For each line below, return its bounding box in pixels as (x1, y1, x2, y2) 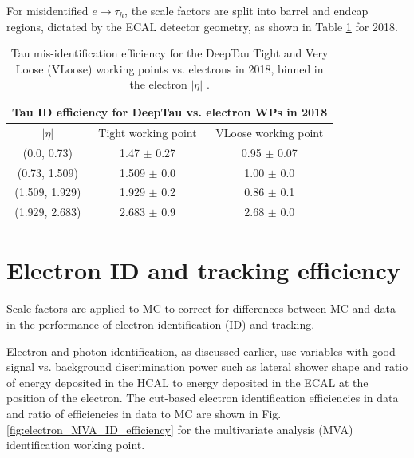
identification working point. (6, 436, 145, 453)
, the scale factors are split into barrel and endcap (124, 2, 369, 18)
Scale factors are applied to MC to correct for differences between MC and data (6, 300, 396, 317)
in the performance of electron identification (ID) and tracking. (6, 316, 315, 332)
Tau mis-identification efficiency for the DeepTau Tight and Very (10, 45, 329, 61)
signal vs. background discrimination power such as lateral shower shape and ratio (6, 358, 408, 375)
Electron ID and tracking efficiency (6, 254, 400, 286)
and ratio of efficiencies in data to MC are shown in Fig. (6, 405, 282, 421)
